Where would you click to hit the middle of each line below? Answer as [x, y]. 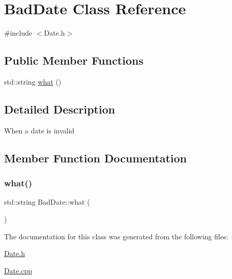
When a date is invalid [39, 130]
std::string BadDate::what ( [47, 202]
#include [18, 33]
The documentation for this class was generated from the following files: [116, 236]
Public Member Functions [74, 60]
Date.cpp [18, 270]
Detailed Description [60, 109]
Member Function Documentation [96, 158]
